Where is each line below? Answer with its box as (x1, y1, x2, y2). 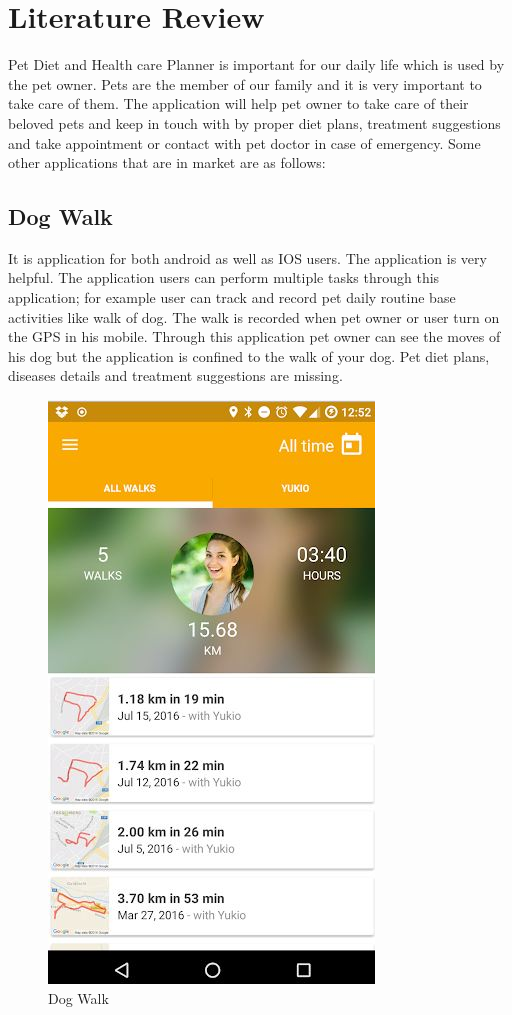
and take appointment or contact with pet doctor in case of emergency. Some (8, 132, 481, 153)
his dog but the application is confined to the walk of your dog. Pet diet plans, (8, 345, 490, 366)
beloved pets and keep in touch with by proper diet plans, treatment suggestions (8, 112, 501, 133)
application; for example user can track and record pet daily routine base (8, 287, 456, 308)
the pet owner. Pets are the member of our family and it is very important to (8, 73, 482, 94)
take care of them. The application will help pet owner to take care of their (8, 93, 469, 114)
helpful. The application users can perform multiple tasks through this (8, 267, 440, 288)
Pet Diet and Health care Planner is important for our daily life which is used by (8, 54, 505, 75)
